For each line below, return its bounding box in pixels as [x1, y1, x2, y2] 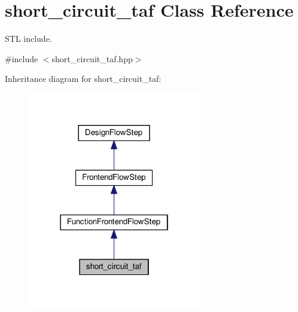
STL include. [5, 32, 52, 45]
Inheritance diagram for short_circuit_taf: [5, 72, 162, 85]
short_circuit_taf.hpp [51, 52, 133, 65]
